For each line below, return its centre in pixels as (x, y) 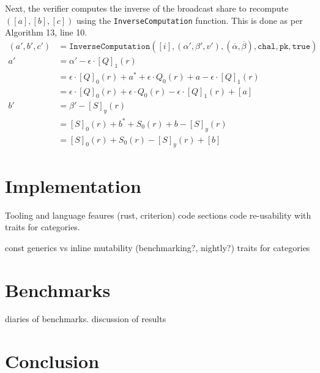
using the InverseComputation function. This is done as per (190, 20)
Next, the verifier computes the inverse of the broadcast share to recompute (147, 8)
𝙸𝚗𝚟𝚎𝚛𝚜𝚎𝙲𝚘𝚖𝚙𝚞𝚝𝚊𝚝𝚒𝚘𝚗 (110, 46)
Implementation (73, 185)
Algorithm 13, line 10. (46, 32)
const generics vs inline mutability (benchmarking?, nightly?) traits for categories (158, 247)
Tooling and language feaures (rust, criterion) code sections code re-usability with (158, 215)
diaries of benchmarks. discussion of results (86, 319)
